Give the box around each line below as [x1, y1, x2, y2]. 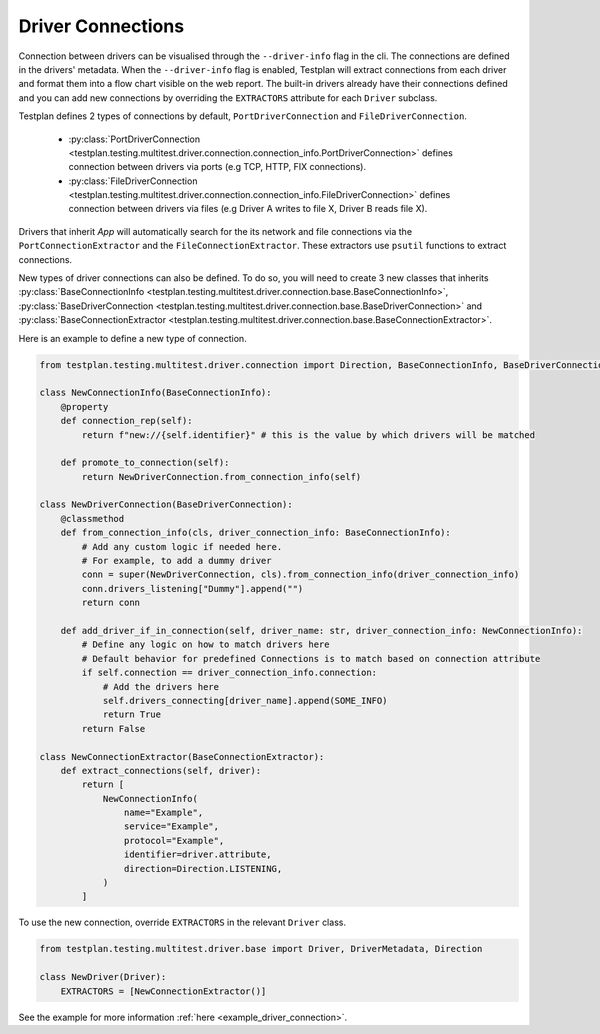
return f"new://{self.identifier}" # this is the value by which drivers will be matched [81, 429, 535, 440]
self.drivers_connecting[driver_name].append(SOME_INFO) [102, 695, 388, 706]
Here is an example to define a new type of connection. [18, 332, 247, 344]
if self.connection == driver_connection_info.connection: [81, 667, 378, 679]
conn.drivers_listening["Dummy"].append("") [81, 583, 304, 594]
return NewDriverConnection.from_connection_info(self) [81, 471, 362, 482]
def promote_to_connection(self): [60, 457, 230, 469]
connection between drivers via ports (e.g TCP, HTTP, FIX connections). [68, 161, 367, 173]
